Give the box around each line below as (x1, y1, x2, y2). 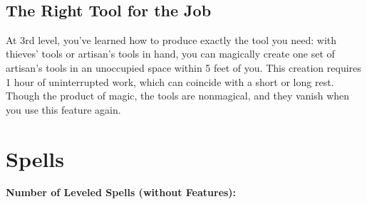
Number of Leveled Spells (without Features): (6, 185, 237, 200)
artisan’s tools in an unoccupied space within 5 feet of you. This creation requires (6, 60, 361, 75)
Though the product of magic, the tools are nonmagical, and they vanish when (6, 88, 350, 103)
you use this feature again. (6, 102, 121, 117)
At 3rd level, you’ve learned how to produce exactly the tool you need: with (6, 32, 337, 47)
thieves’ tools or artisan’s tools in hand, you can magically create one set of (6, 46, 335, 61)
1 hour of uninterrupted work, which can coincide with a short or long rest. (6, 74, 334, 89)
